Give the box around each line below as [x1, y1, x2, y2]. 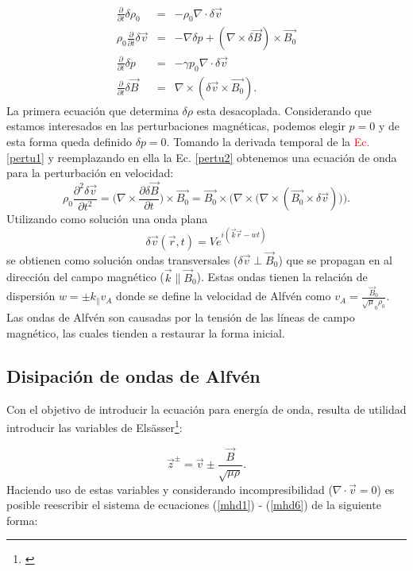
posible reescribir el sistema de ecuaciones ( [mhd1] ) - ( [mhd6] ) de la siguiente [6, 496, 381, 513]
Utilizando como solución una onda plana [6, 210, 208, 227]
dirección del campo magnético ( [6, 268, 164, 285]
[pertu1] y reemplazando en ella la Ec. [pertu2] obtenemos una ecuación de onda [6, 149, 397, 165]
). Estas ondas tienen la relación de [196, 268, 368, 285]
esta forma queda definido [6, 133, 133, 149]
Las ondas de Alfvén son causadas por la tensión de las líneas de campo [6, 309, 355, 326]
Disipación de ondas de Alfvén [6, 363, 261, 388]
